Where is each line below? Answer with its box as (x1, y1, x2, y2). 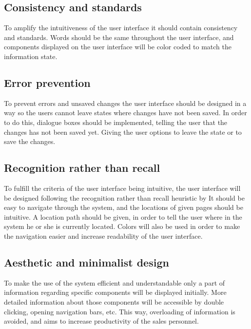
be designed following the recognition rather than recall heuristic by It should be (4, 192, 245, 203)
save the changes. (4, 136, 56, 146)
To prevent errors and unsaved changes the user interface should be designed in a (4, 98, 247, 108)
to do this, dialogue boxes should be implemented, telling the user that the (4, 117, 228, 127)
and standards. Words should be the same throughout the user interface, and (4, 32, 234, 42)
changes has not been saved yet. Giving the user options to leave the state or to (4, 126, 242, 137)
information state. (4, 51, 58, 61)
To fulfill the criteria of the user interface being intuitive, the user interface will (4, 183, 241, 193)
